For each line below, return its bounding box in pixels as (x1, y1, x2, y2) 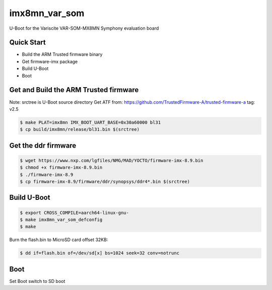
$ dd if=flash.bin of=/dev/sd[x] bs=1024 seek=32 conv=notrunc (20, 250, 180, 256)
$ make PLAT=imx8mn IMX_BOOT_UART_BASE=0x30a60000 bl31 (20, 119, 161, 125)
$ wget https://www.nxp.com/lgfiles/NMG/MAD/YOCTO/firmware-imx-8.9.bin (20, 158, 203, 163)
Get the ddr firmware (9, 141, 77, 150)
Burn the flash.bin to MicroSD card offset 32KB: (9, 237, 108, 243)
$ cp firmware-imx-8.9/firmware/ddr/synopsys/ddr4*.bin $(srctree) (20, 179, 190, 185)
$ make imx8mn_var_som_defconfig (20, 217, 103, 223)
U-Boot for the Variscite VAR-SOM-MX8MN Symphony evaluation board (9, 25, 159, 31)
